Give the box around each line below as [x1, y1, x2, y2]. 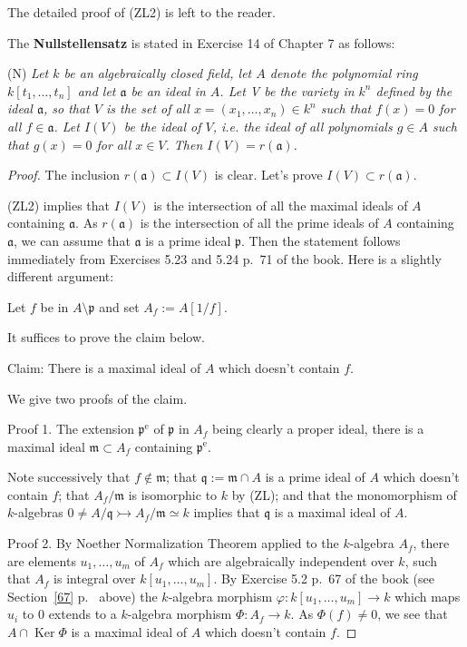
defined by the [375, 81, 452, 100]
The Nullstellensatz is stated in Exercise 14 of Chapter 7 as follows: [7, 33, 395, 52]
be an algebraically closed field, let [63, 64, 252, 83]
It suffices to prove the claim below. [7, 328, 205, 347]
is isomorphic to [128, 485, 218, 504]
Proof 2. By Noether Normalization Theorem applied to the [7, 534, 339, 553]
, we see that [377, 604, 448, 623]
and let [77, 81, 116, 100]
